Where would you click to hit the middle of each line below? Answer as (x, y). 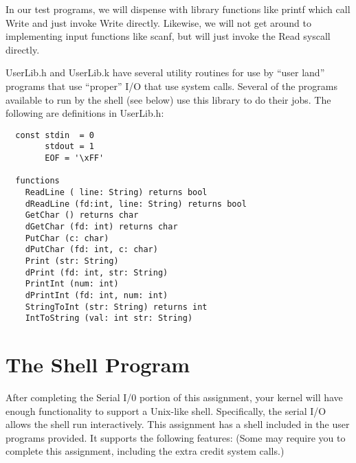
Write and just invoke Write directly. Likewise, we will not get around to (159, 22)
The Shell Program (98, 364)
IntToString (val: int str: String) (109, 318)
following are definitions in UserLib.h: (85, 113)
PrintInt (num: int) (72, 284)
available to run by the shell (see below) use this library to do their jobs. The (168, 99)
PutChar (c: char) (67, 238)
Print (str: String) (72, 261)
